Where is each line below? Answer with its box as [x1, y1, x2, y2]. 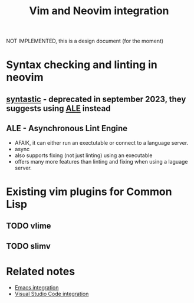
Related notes [6, 265, 75, 278]
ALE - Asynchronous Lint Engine [6, 123, 128, 133]
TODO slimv [6, 241, 51, 251]
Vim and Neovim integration [29, 4, 169, 18]
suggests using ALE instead [6, 103, 111, 113]
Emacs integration [14, 284, 59, 291]
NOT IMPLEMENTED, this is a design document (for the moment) [6, 37, 164, 45]
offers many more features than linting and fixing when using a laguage [14, 158, 188, 165]
